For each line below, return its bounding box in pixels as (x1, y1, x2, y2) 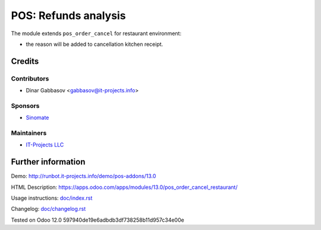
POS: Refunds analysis (11, 9, 126, 22)
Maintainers (11, 129, 47, 137)
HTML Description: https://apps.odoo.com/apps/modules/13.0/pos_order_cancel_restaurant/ (11, 184, 238, 191)
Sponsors (11, 101, 40, 110)
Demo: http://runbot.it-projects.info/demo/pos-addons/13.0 (11, 173, 156, 180)
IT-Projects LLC (26, 141, 64, 148)
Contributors (11, 74, 49, 83)
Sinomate (26, 114, 49, 122)
